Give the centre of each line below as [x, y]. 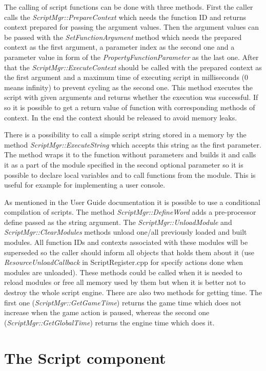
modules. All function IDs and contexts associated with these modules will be [126, 242]
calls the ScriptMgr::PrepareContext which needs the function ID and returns [125, 17]
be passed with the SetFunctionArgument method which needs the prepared [123, 37]
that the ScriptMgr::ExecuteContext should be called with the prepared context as [133, 67]
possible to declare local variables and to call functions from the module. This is [130, 174]
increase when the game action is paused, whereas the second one [107, 312]
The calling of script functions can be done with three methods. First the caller [129, 7]
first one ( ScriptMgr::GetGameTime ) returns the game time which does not [123, 302]
